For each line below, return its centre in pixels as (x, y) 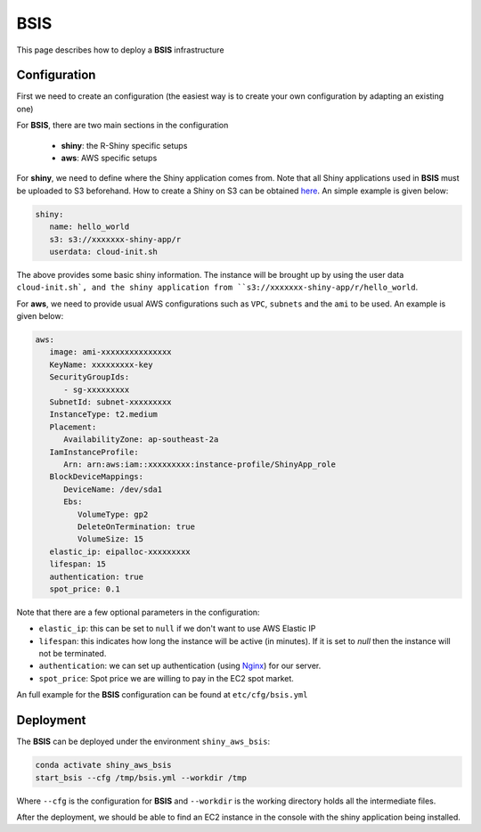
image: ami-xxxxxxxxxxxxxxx (111, 352)
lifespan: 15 (78, 564)
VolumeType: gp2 (113, 514)
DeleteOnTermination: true (136, 526)
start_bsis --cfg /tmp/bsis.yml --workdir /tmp (141, 778)
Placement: (73, 427)
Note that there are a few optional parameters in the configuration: (138, 612)
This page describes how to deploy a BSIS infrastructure (120, 50)
